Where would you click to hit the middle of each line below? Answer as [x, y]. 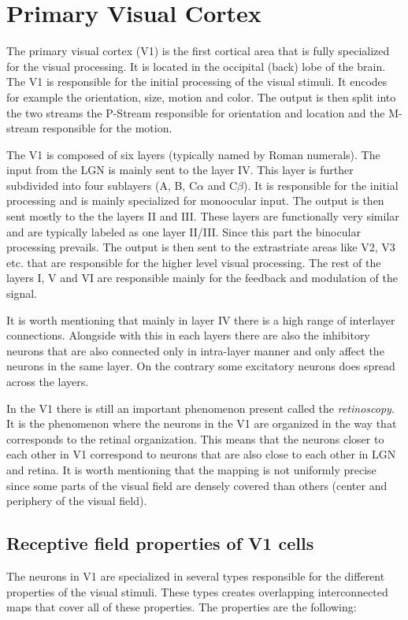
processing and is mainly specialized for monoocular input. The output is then [195, 200]
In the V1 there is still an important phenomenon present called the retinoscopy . [200, 408]
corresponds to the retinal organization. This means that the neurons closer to [195, 438]
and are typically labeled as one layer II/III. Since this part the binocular [184, 231]
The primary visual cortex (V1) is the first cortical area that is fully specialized [198, 51]
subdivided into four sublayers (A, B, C [102, 185]
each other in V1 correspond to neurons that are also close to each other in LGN [201, 454]
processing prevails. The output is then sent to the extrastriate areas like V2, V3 [201, 247]
